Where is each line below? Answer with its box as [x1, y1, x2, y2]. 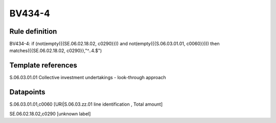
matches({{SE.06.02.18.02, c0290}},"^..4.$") [9, 47, 102, 54]
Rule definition [9, 27, 57, 36]
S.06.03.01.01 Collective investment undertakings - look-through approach [9, 75, 166, 81]
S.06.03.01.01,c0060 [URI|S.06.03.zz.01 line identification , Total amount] [9, 101, 163, 107]
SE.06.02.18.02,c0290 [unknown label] [9, 110, 91, 117]
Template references [9, 61, 78, 70]
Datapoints [9, 88, 45, 96]
